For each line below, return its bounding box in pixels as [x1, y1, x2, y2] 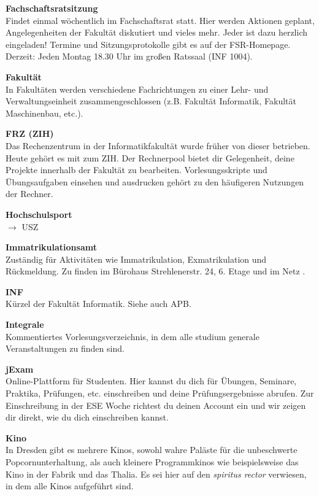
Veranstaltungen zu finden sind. [6, 342, 125, 355]
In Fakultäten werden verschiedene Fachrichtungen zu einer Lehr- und [6, 82, 269, 95]
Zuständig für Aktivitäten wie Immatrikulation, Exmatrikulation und [6, 252, 267, 265]
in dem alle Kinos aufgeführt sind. [6, 479, 134, 492]
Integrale [6, 318, 44, 331]
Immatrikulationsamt [6, 241, 97, 254]
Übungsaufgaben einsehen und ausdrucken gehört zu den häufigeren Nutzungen [6, 175, 304, 188]
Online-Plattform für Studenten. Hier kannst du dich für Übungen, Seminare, [6, 374, 297, 387]
